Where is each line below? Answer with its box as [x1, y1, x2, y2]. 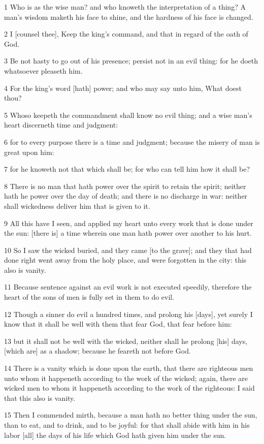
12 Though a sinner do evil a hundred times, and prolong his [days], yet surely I [4, 308, 253, 319]
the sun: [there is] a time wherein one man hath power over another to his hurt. [4, 228, 252, 238]
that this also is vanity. [4, 392, 76, 403]
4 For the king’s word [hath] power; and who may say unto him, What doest [4, 82, 242, 93]
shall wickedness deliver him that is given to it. [4, 200, 150, 211]
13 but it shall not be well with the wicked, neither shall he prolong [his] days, [4, 335, 248, 346]
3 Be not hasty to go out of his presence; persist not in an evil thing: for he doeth [4, 55, 258, 66]
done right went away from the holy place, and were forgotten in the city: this [4, 255, 247, 265]
